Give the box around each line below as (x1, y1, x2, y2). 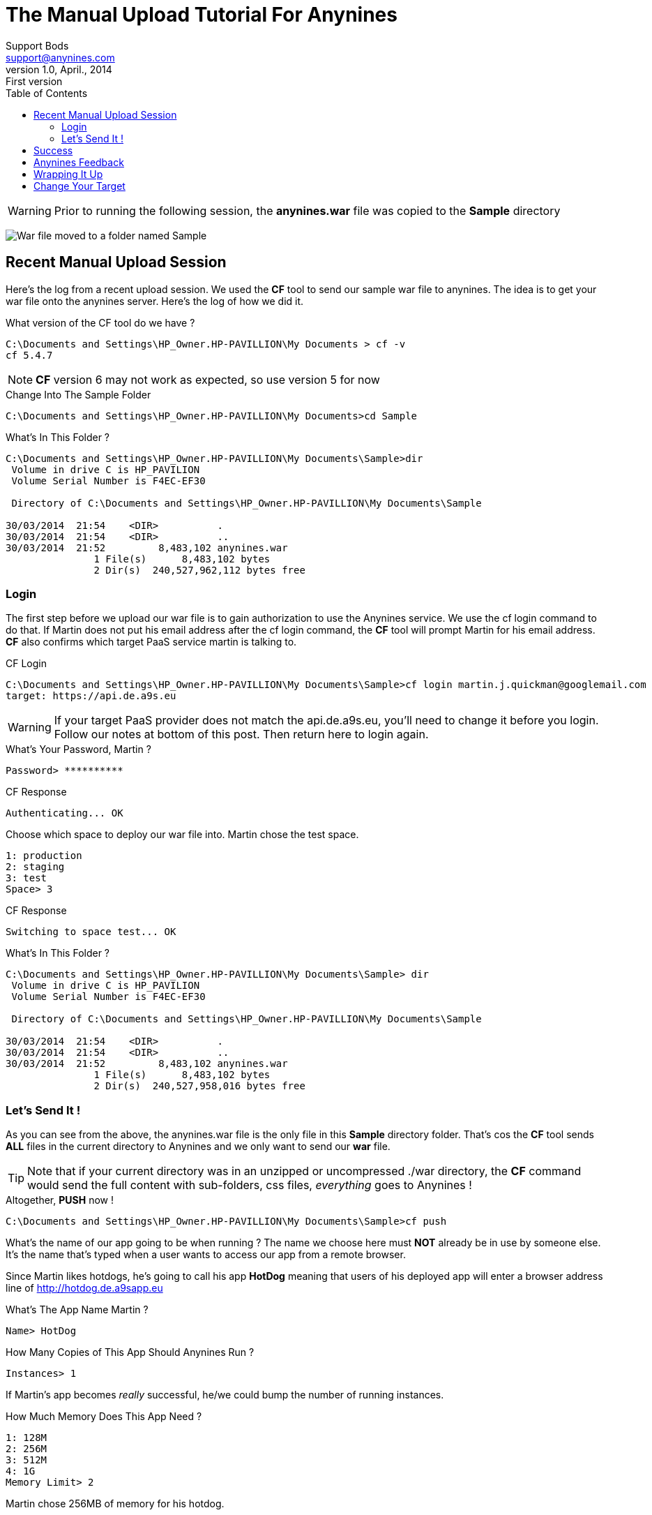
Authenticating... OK (6, 807, 123, 819)
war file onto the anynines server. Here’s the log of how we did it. (6, 294, 304, 307)
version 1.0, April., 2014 (6, 63, 112, 75)
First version (6, 75, 63, 87)
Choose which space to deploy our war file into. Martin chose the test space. (6, 828, 359, 841)
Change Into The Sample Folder (6, 388, 151, 401)
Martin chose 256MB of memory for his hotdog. (6, 1498, 225, 1510)
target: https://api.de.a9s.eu (6, 690, 176, 702)
